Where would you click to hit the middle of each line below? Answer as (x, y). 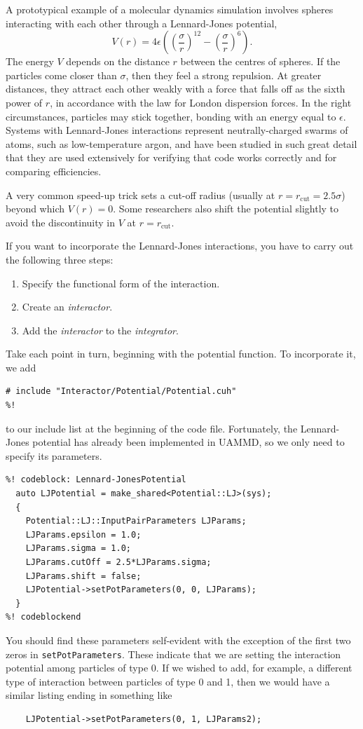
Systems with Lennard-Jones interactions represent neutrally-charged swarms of (177, 130)
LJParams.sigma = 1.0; (78, 549)
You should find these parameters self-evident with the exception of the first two (178, 640)
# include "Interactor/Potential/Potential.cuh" (121, 391)
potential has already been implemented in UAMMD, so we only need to (189, 442)
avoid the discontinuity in (61, 222)
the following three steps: (60, 259)
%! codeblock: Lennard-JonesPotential (96, 480)
